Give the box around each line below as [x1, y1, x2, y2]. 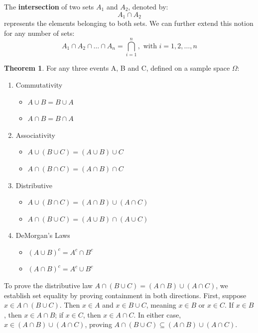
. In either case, [133, 309, 181, 320]
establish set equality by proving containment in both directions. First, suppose [4, 290, 247, 300]
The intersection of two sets [4, 1, 94, 11]
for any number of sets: [4, 27, 75, 38]
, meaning [146, 300, 176, 310]
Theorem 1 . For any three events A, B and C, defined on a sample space [4, 63, 230, 73]
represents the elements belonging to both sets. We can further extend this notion [4, 18, 254, 28]
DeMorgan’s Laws [15, 230, 70, 240]
